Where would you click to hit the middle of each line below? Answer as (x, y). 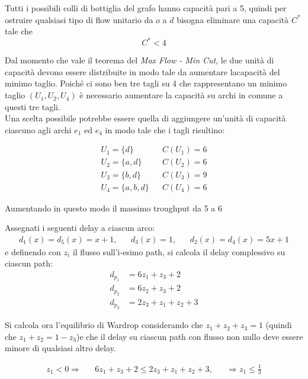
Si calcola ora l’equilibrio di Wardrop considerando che (104, 325)
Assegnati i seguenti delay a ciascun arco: (80, 228)
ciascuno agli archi (38, 129)
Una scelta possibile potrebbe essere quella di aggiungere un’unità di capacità (145, 118)
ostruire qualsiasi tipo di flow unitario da (79, 19)
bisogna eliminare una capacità (233, 19)
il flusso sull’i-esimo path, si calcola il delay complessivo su (179, 251)
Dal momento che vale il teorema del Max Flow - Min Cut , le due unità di (139, 60)
